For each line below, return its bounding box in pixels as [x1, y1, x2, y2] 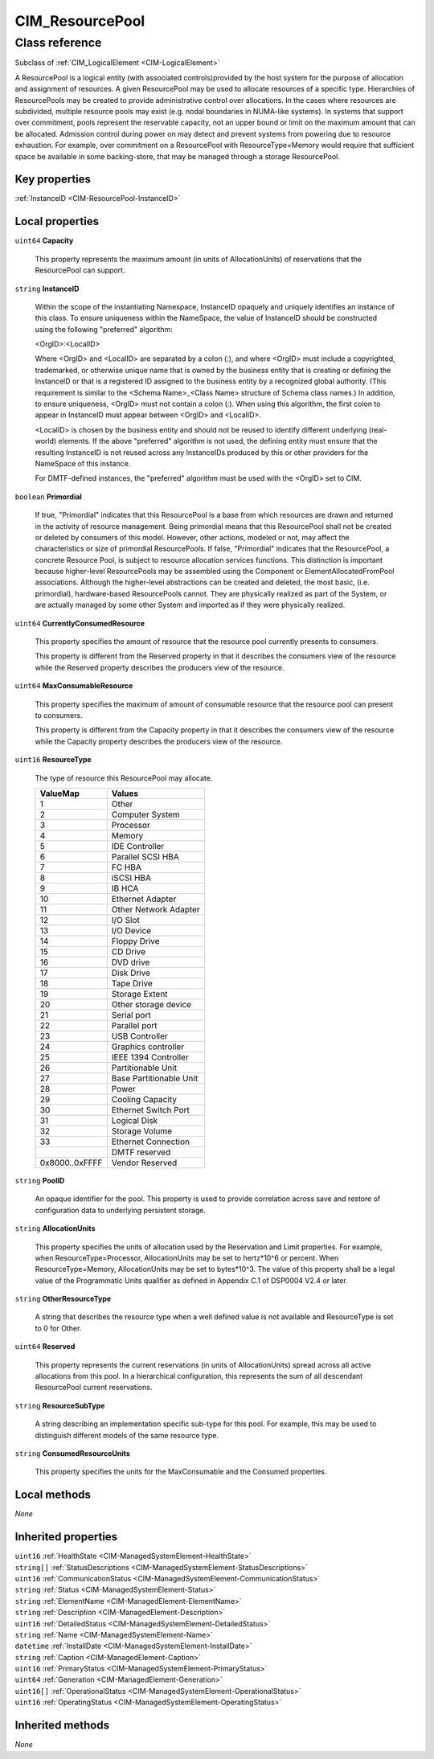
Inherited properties [14, 1530, 118, 1544]
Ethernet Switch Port [111, 1104, 190, 1115]
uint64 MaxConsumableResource [14, 681, 133, 691]
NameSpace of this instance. [35, 458, 131, 468]
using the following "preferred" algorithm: [35, 324, 173, 334]
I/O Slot [111, 914, 140, 925]
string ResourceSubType [14, 1400, 105, 1410]
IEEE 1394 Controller [111, 1052, 189, 1063]
